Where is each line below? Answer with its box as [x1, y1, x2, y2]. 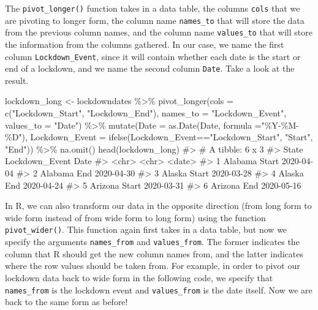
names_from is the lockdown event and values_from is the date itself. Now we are [5, 283, 312, 296]
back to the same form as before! [5, 295, 128, 308]
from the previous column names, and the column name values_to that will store [5, 26, 312, 39]
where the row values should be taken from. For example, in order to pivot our [5, 259, 300, 272]
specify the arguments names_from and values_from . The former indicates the [5, 235, 300, 248]
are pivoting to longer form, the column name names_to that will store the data [5, 13, 305, 26]
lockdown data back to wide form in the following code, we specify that [5, 271, 273, 284]
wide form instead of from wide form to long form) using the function [5, 211, 266, 224]
